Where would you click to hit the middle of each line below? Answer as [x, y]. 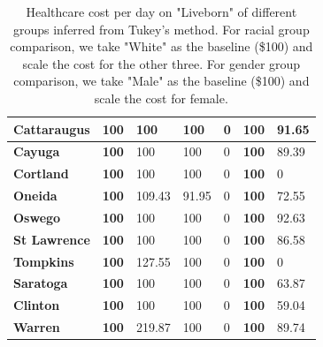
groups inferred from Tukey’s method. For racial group [161, 29]
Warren [37, 327]
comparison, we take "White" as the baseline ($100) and [161, 46]
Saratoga [41, 283]
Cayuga [37, 151]
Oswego [37, 217]
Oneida [35, 196]
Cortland [41, 173]
